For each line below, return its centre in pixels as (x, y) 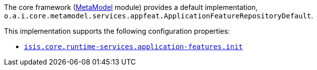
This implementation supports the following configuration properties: (117, 31)
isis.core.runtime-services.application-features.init (134, 47)
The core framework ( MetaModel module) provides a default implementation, (131, 7)
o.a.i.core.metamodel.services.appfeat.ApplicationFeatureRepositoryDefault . (159, 16)
